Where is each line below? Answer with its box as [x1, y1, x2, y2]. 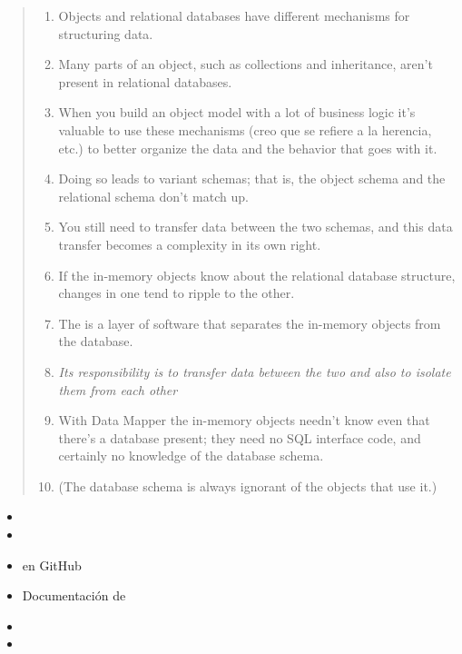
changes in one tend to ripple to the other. [58, 283, 295, 302]
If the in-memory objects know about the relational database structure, [58, 265, 456, 284]
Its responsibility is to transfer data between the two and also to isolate [58, 362, 451, 381]
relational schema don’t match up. [58, 186, 249, 205]
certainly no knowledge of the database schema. [58, 446, 324, 465]
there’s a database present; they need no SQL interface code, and [58, 428, 421, 447]
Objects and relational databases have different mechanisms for [58, 6, 410, 25]
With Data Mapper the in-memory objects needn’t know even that [58, 411, 430, 430]
